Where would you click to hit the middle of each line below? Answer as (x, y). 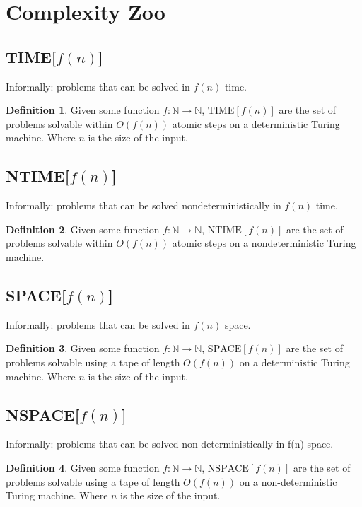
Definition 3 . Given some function (83, 348)
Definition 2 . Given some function (83, 229)
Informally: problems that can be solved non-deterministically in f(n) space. (170, 444)
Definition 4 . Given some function (83, 467)
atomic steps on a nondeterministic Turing (264, 243)
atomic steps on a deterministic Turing (256, 123)
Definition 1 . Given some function (83, 110)
